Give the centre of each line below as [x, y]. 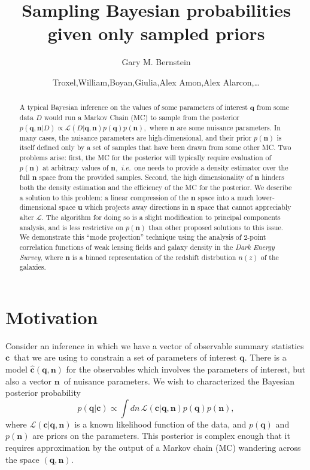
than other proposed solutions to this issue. [216, 227]
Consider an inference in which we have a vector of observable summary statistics [155, 345]
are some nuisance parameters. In [229, 127]
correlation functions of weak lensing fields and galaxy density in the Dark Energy [147, 247]
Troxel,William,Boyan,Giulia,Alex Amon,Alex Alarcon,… [156, 82]
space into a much [226, 197]
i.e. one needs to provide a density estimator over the [205, 167]
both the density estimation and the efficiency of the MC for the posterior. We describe [156, 187]
